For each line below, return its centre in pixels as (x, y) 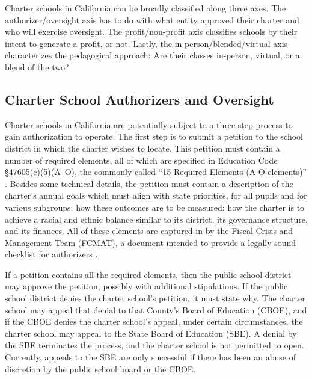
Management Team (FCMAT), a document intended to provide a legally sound (151, 242)
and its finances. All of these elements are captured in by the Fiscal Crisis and (149, 231)
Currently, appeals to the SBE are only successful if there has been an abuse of (151, 357)
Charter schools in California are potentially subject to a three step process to (149, 124)
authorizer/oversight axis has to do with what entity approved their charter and (152, 20)
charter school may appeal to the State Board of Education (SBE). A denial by (151, 333)
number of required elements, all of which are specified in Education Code (141, 160)
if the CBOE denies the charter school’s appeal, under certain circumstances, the (154, 322)
